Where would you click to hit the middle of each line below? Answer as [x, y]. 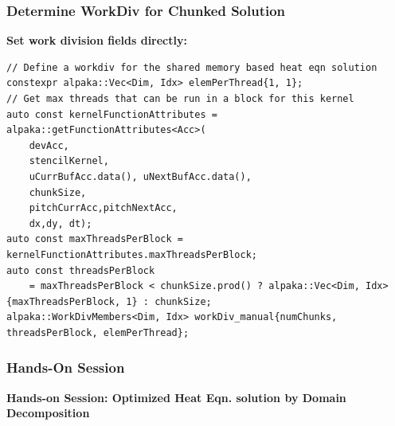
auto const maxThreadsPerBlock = [95, 239]
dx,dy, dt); [61, 223]
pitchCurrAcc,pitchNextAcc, [103, 208]
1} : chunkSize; [169, 301]
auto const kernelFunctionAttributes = [112, 114]
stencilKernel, [69, 161]
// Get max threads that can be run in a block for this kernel [180, 99]
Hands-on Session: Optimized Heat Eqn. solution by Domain [176, 397]
